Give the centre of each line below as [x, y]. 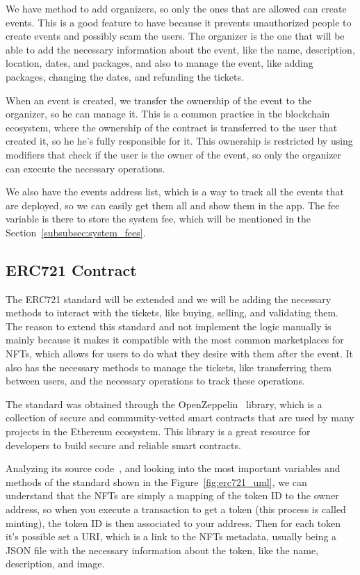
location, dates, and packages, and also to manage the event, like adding [159, 63]
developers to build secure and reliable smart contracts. [123, 445]
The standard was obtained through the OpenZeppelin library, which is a [164, 404]
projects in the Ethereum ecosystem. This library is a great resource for [158, 431]
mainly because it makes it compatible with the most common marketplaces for [175, 340]
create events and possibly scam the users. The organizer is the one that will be [175, 36]
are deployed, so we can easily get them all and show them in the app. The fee [173, 205]
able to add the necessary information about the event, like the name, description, [180, 49]
